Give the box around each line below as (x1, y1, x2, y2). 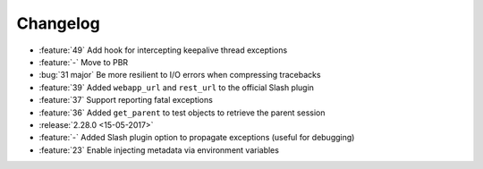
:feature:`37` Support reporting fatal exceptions (38, 95, 214, 106)
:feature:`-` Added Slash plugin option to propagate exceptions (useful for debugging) (38, 132, 355, 143)
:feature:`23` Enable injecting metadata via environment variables (38, 144, 279, 156)
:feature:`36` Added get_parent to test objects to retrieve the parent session (38, 107, 326, 118)
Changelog (16, 13, 100, 33)
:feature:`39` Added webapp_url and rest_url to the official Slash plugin (38, 81, 315, 93)
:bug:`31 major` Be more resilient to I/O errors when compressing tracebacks (38, 70, 321, 80)
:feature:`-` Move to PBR (38, 56, 129, 67)
